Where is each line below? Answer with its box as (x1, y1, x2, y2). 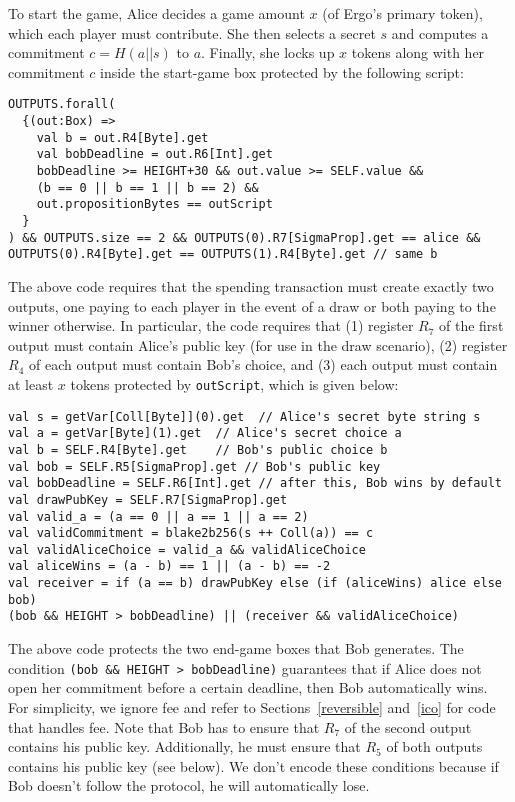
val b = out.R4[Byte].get (36, 130, 209, 145)
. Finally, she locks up (201, 42, 335, 63)
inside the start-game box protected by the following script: (99, 61, 464, 82)
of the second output (344, 716, 472, 737)
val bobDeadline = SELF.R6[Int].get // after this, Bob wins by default (8, 476, 502, 491)
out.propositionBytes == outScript (36, 197, 273, 212)
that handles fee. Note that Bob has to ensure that (8, 716, 320, 737)
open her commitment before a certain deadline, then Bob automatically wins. (8, 677, 488, 698)
